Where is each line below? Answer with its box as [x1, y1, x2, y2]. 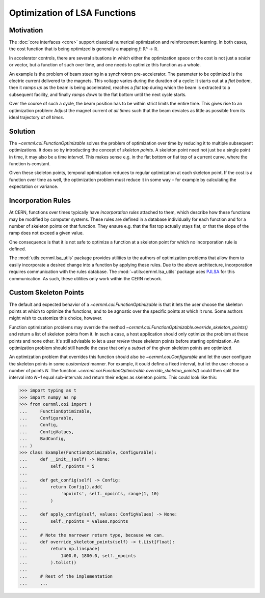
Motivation [9, 26, 43, 34]
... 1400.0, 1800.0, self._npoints [19, 553, 136, 558]
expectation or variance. [9, 183, 58, 189]
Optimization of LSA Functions [9, 7, 136, 18]
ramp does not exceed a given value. [9, 230, 84, 236]
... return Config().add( [19, 484, 103, 489]
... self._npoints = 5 [19, 463, 95, 469]
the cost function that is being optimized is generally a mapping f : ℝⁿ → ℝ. [9, 46, 159, 52]
